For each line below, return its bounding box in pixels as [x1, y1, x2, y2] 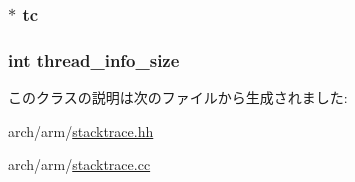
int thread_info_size [8, 47, 180, 72]
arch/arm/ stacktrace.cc [8, 154, 151, 175]
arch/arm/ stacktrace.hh [8, 120, 154, 141]
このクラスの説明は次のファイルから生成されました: [8, 87, 348, 108]
